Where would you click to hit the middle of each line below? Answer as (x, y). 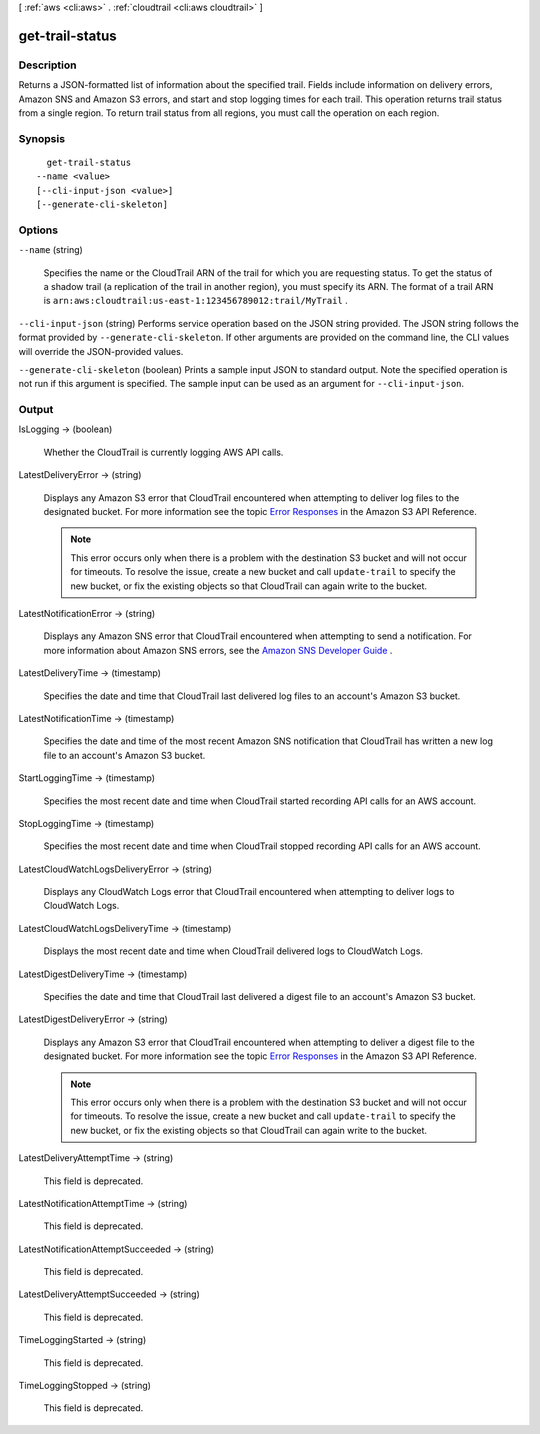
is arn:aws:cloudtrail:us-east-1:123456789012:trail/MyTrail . (196, 301)
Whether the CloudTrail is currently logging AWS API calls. (163, 452)
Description (47, 65)
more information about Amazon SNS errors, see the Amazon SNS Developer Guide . (218, 650)
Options (38, 230)
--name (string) (51, 250)
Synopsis (41, 138)
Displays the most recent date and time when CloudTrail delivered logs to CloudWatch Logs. (233, 951)
